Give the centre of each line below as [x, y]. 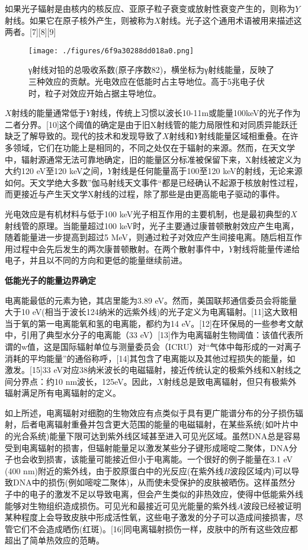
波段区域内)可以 [261, 470]
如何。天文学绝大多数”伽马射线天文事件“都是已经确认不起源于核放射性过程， [154, 182]
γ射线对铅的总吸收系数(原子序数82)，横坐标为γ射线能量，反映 [147, 70]
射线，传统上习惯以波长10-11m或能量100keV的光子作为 [196, 113]
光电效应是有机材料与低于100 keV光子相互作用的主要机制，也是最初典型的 [148, 213]
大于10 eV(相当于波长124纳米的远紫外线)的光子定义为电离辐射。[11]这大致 [147, 312]
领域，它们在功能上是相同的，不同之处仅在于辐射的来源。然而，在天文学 [154, 147]
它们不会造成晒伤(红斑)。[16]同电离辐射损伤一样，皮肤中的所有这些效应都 [155, 528]
